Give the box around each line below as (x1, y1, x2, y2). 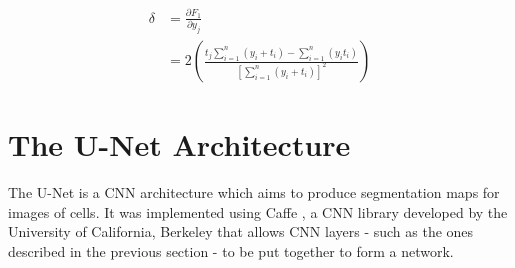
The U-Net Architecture (8, 124, 351, 165)
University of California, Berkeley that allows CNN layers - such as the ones (8, 221, 474, 242)
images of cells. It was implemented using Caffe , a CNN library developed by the (8, 201, 508, 222)
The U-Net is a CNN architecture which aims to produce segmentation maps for (8, 182, 500, 203)
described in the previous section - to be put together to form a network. (8, 240, 454, 261)
